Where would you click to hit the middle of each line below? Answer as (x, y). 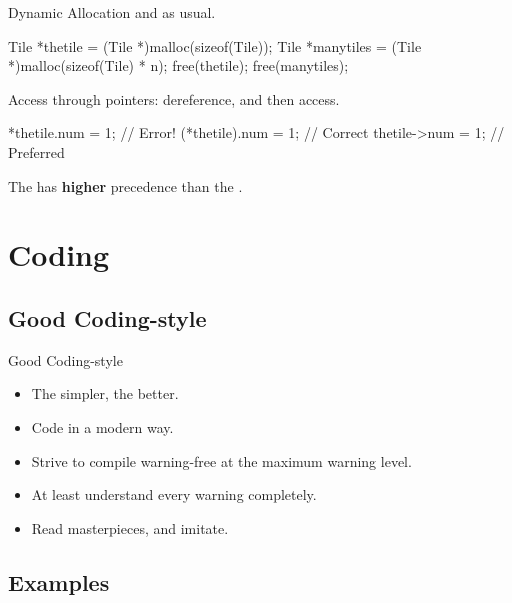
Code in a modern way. (102, 426)
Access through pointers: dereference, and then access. (174, 98)
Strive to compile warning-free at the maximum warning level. (221, 460)
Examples (59, 581)
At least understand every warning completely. (174, 494)
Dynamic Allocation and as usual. (112, 12)
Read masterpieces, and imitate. (130, 527)
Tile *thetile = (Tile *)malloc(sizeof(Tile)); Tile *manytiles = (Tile (215, 45)
